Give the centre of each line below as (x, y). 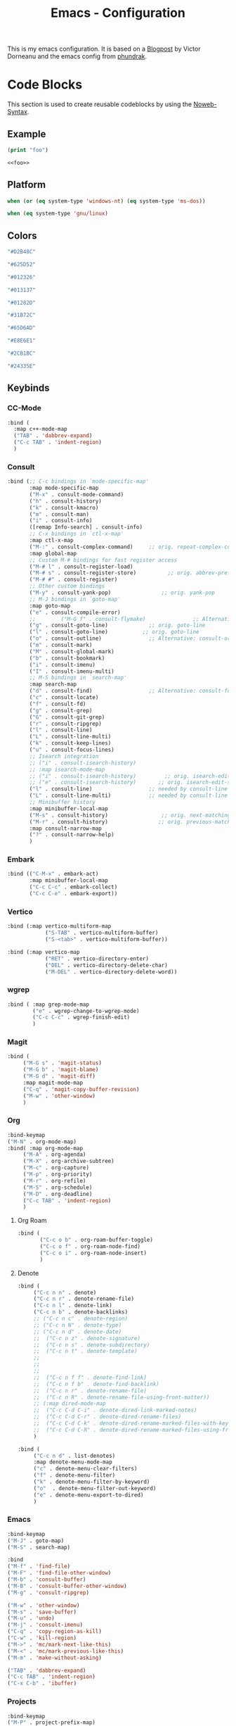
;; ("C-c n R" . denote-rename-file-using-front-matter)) (122, 1397)
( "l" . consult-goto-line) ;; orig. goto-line (114, 632)
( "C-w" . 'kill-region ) (42, 1638)
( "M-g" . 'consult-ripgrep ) (48, 1592)
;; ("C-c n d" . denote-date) (78, 1332)
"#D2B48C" (22, 252)
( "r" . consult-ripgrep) (65, 724)
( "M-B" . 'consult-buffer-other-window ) (67, 1586)
